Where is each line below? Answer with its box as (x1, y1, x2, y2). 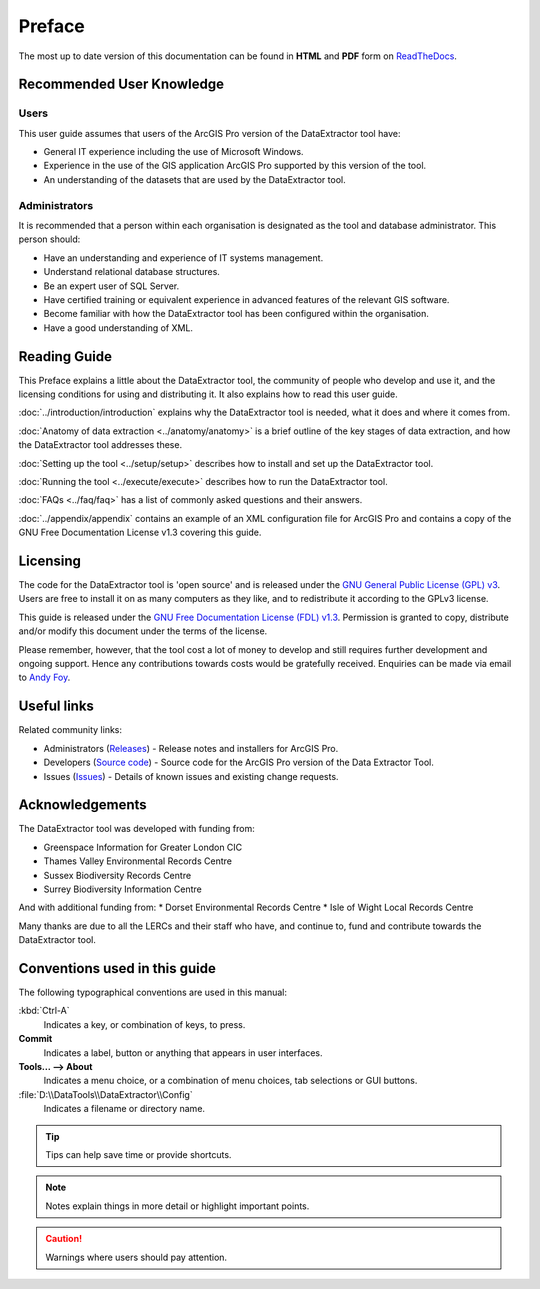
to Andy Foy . (18, 671, 71, 684)
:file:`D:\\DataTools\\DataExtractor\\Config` (18, 1088, 194, 1100)
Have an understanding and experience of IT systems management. (43, 251, 324, 264)
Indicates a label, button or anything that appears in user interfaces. (43, 1046, 323, 1059)
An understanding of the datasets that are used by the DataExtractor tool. (43, 173, 346, 185)
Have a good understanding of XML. (43, 321, 194, 334)
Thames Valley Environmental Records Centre (43, 855, 232, 867)
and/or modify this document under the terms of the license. (18, 625, 268, 637)
